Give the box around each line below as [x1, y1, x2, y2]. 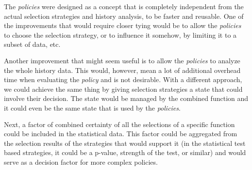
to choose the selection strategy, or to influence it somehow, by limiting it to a [4, 29, 237, 40]
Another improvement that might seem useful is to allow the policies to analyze [4, 55, 240, 65]
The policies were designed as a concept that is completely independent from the [4, 1, 244, 11]
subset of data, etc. [4, 39, 61, 49]
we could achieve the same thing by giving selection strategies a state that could [4, 84, 243, 94]
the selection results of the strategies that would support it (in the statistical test [4, 138, 246, 148]
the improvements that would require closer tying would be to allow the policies [4, 20, 241, 30]
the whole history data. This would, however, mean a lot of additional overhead [4, 65, 241, 75]
